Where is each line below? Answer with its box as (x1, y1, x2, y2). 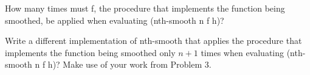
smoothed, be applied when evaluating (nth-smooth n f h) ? (5, 13, 224, 26)
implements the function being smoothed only (5, 46, 176, 59)
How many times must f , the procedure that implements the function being (5, 2, 285, 14)
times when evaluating (201, 46, 284, 59)
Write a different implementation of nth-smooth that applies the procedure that (5, 34, 302, 47)
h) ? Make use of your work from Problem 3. (47, 58, 212, 71)
